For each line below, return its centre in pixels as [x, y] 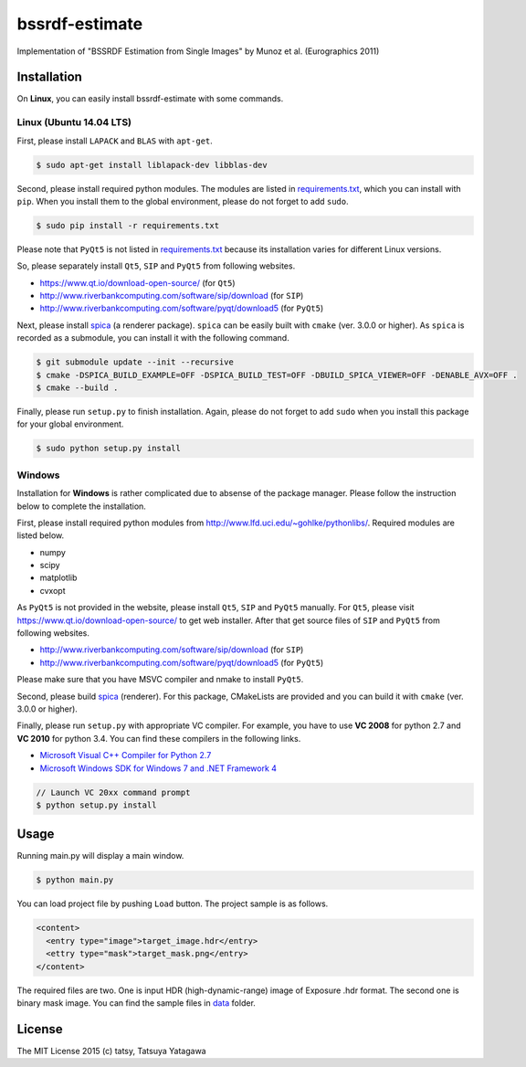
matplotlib [58, 578]
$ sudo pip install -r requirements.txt [127, 225]
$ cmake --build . [77, 388]
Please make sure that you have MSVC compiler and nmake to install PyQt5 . [160, 680]
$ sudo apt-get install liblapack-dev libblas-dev [152, 165]
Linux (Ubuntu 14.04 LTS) [74, 122]
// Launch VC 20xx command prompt [113, 792]
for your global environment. [70, 424]
